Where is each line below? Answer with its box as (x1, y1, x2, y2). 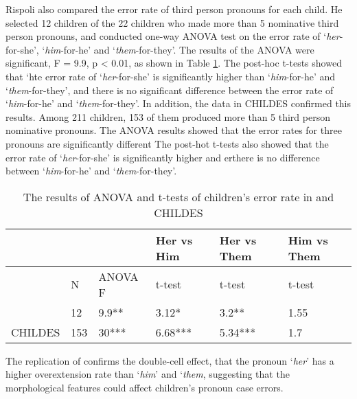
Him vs (288, 231, 328, 248)
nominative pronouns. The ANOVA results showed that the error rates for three (5, 123, 342, 137)
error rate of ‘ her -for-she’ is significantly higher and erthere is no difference (5, 150, 320, 164)
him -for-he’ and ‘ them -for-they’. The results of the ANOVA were (45, 42, 314, 56)
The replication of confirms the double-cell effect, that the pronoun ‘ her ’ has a (5, 353, 334, 367)
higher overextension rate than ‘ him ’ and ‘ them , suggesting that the (5, 367, 290, 381)
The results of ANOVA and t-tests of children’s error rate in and (23, 188, 334, 205)
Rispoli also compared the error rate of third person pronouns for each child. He (5, 2, 343, 16)
